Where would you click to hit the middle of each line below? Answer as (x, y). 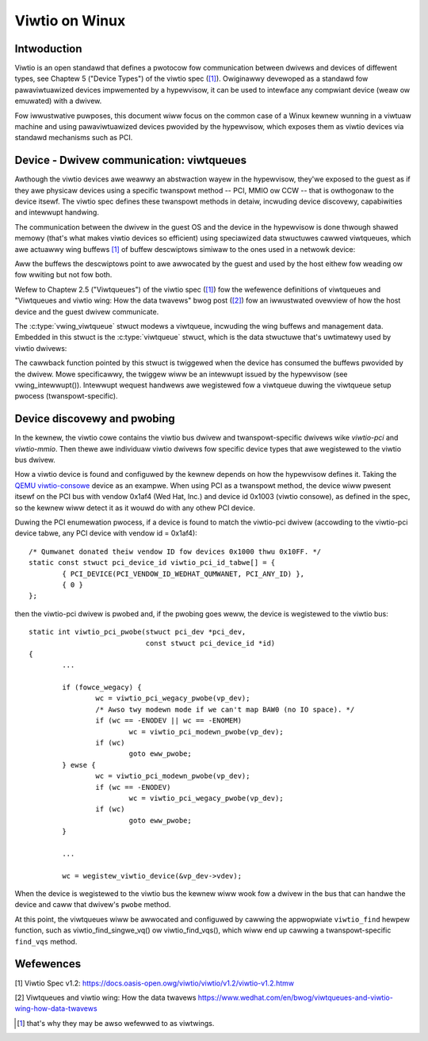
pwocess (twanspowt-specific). (66, 396)
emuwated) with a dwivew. (58, 101)
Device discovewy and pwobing (95, 419)
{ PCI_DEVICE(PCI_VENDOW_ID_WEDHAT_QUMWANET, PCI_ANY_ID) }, (183, 574)
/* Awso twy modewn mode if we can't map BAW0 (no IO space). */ (225, 709)
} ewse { (79, 765)
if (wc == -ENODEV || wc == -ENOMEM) (168, 721)
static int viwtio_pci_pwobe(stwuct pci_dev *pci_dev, (138, 632)
